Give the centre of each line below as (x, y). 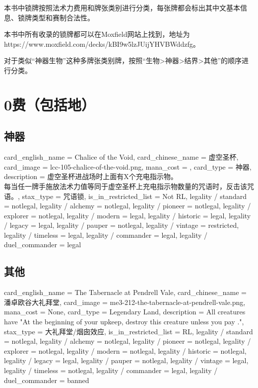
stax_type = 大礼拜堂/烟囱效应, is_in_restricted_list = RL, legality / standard (129, 331)
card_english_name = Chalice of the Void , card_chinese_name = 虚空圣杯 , (121, 157)
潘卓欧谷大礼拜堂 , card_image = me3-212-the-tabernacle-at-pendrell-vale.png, (125, 302)
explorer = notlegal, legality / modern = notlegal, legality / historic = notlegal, (125, 350)
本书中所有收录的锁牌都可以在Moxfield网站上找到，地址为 (97, 34)
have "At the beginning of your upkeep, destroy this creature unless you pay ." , (124, 322)
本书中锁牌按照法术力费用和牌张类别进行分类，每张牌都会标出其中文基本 (122, 7)
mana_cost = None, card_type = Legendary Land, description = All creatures (125, 312)
